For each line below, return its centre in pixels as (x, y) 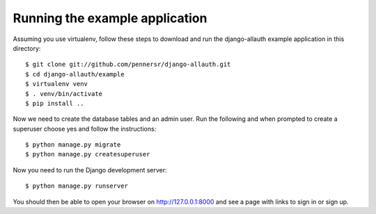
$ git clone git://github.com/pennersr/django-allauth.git (128, 65)
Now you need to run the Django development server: (90, 170)
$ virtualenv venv (57, 84)
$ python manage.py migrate (73, 145)
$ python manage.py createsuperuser (88, 154)
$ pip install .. (55, 103)
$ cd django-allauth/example (75, 74)
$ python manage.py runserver (77, 186)
